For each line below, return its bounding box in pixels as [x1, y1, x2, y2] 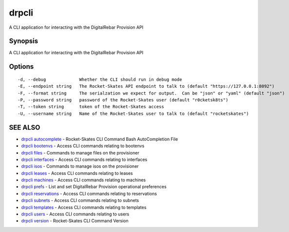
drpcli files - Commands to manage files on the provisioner [21, 150, 139, 155]
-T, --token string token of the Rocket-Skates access [18, 104, 164, 110]
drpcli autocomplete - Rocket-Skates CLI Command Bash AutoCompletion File [21, 136, 178, 142]
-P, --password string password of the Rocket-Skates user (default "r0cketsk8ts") [18, 97, 229, 103]
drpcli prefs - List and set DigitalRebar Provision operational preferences [21, 184, 167, 190]
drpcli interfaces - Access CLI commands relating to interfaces [21, 156, 148, 162]
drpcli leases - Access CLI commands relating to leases [21, 170, 133, 176]
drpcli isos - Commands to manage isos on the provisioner [21, 163, 139, 169]
